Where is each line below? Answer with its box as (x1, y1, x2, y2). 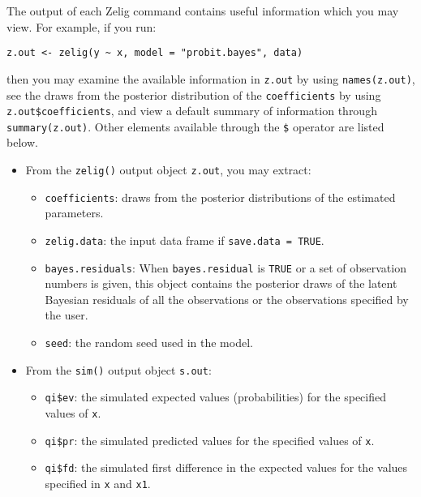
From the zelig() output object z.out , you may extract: (25, 161, 311, 178)
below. (6, 134, 38, 151)
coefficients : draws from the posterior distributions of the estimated (45, 188, 396, 205)
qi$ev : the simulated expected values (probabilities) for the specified (45, 388, 386, 405)
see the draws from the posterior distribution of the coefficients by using (6, 86, 381, 103)
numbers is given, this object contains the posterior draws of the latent (45, 275, 397, 292)
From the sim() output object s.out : (25, 361, 212, 378)
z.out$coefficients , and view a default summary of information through (6, 102, 377, 119)
